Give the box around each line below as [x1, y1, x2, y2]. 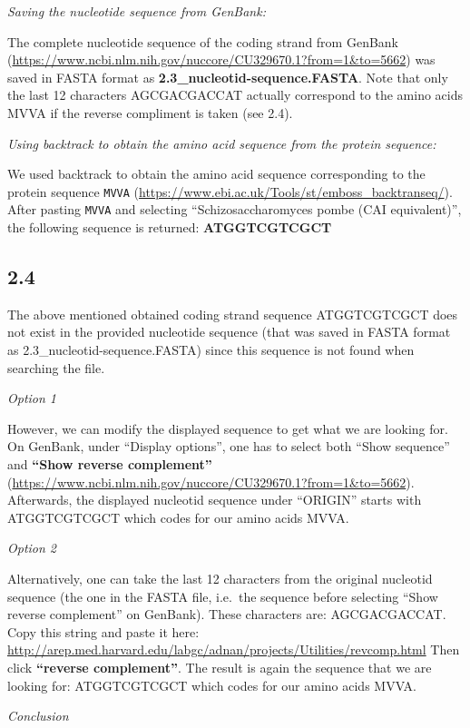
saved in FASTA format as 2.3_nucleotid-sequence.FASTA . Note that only [7, 67, 448, 86]
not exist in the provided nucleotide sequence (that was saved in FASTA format [7, 322, 451, 341]
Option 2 [7, 538, 57, 557]
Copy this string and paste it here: [7, 622, 200, 641]
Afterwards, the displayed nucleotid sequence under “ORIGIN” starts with [7, 490, 422, 509]
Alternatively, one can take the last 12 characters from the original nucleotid [7, 568, 433, 587]
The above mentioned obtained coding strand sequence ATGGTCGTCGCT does [7, 304, 458, 323]
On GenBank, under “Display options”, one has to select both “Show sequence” [7, 437, 450, 456]
